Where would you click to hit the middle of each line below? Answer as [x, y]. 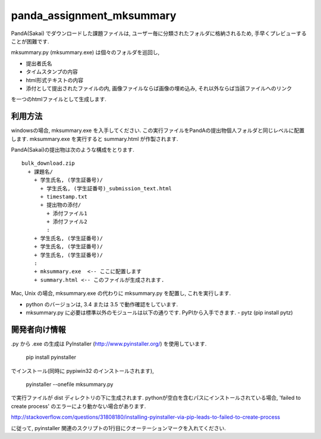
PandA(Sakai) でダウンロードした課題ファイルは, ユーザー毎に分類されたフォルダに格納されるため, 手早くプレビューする [159, 33]
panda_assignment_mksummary [94, 15]
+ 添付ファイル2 [67, 222]
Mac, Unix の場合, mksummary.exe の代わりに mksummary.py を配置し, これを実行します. [121, 293]
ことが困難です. [30, 41]
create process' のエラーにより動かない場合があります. [78, 406]
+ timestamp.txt [64, 197]
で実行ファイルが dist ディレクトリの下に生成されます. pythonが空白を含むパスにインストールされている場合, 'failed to [156, 398]
